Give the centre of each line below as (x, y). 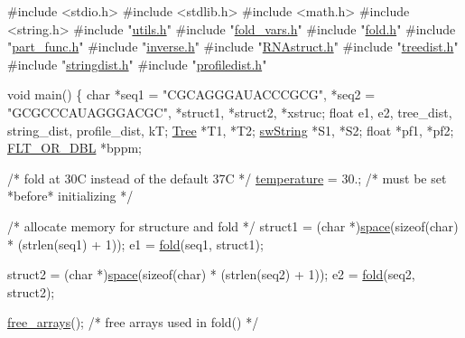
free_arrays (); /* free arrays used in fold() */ (133, 322)
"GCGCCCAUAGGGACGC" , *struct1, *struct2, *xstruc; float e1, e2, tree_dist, (230, 112)
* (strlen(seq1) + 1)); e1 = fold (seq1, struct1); (135, 244)
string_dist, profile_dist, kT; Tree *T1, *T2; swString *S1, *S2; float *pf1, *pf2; (231, 130)
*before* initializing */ (70, 196)
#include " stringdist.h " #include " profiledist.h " (137, 64)
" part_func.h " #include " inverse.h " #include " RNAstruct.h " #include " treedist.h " (233, 47)
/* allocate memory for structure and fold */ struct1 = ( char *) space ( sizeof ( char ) (233, 225)
